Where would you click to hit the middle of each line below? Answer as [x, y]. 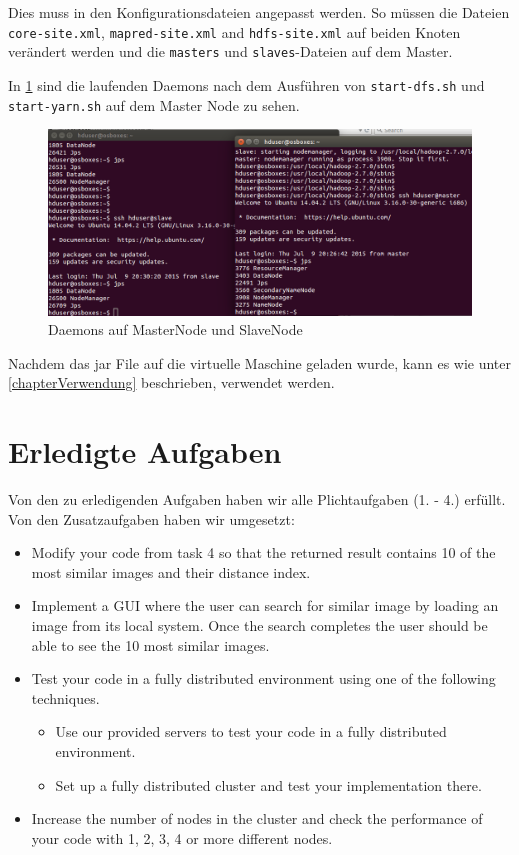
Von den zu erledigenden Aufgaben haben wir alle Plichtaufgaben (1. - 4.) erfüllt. [257, 499]
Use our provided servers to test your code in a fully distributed [251, 731]
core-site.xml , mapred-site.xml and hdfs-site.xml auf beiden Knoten [234, 31]
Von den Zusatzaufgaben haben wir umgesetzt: [151, 518]
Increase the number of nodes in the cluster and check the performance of [257, 818]
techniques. [65, 697]
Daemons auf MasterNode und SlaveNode [175, 329]
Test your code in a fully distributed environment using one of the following [263, 678]
